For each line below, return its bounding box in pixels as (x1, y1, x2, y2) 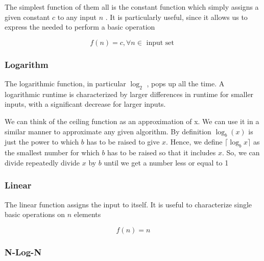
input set (146, 39, 175, 46)
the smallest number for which (5, 147, 100, 158)
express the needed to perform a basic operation (5, 21, 155, 32)
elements (74, 209, 101, 220)
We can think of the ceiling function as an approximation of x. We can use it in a (5, 115, 259, 126)
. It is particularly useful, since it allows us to (105, 11, 248, 22)
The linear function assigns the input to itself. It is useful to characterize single (5, 199, 252, 209)
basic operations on (5, 209, 65, 220)
